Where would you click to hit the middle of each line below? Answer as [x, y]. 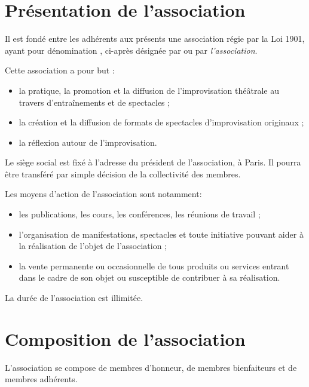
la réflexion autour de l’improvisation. [88, 142]
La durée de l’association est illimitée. [74, 298]
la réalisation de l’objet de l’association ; [93, 246]
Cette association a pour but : [60, 70]
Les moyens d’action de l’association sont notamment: [103, 194]
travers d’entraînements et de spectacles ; [94, 102]
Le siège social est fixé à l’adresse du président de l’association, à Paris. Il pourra [153, 162]
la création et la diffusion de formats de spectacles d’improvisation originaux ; [161, 122]
